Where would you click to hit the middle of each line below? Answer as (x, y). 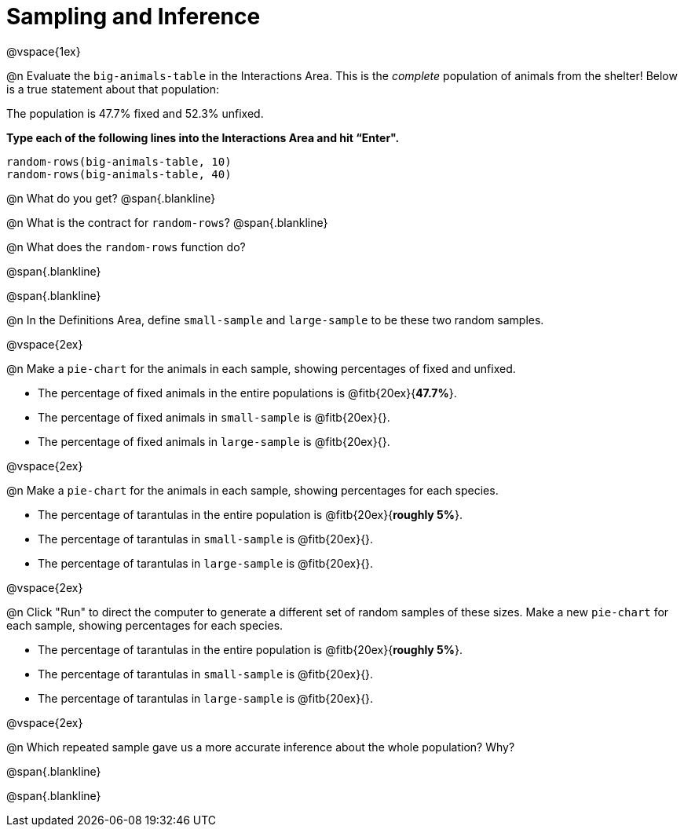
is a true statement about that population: (113, 89)
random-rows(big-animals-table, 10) (119, 161)
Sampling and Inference (134, 16)
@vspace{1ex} (44, 51)
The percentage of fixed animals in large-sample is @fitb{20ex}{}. (214, 441)
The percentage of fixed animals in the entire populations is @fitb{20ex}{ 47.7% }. (247, 393)
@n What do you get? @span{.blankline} (111, 198)
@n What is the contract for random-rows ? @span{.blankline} (167, 222)
